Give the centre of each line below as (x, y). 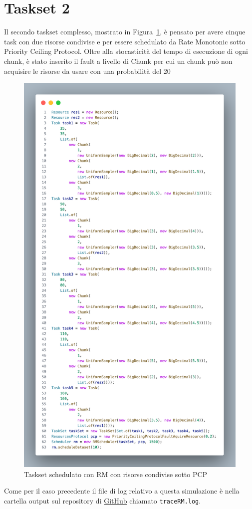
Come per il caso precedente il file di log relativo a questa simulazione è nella (122, 491)
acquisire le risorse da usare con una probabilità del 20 (87, 71)
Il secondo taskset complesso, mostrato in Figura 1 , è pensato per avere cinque (125, 32)
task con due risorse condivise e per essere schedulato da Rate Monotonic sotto (125, 41)
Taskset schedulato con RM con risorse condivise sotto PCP (116, 474)
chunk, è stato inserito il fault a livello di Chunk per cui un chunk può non (118, 61)
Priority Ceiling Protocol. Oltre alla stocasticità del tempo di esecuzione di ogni (126, 51)
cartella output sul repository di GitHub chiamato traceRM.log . (103, 500)
